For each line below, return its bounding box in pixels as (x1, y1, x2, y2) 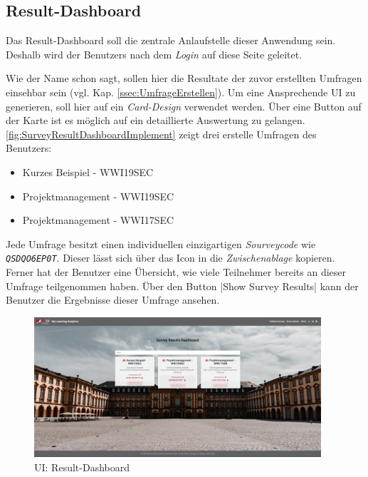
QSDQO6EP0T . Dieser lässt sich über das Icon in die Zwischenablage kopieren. (6, 250, 335, 265)
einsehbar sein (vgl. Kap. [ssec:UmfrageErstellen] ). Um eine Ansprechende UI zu (6, 84, 356, 99)
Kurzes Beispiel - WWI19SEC (22, 164, 154, 179)
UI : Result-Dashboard (34, 460, 130, 475)
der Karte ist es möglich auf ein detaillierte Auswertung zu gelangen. (6, 113, 305, 128)
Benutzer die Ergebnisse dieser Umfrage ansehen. (6, 292, 220, 307)
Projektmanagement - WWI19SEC (22, 188, 174, 203)
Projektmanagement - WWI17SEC (22, 212, 174, 227)
